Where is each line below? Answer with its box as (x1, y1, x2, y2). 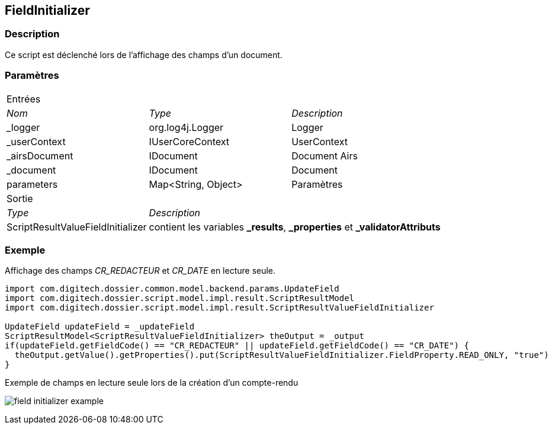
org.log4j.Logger (149, 121, 224, 133)
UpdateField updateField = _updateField (5, 322, 195, 332)
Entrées (7, 92, 41, 105)
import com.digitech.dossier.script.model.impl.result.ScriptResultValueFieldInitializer (5, 303, 434, 313)
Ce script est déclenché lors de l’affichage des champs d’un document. (5, 49, 283, 60)
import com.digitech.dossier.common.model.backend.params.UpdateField (5, 284, 339, 294)
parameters (7, 178, 58, 190)
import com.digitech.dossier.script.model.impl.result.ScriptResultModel (5, 293, 355, 303)
